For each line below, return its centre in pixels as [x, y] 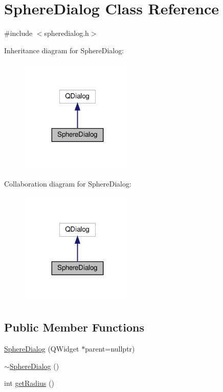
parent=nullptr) [110, 349]
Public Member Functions [74, 327]
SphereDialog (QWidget [42, 349]
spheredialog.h [66, 33]
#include [18, 33]
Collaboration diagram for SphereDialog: [68, 183]
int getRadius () [29, 383]
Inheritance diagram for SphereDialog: [64, 50]
